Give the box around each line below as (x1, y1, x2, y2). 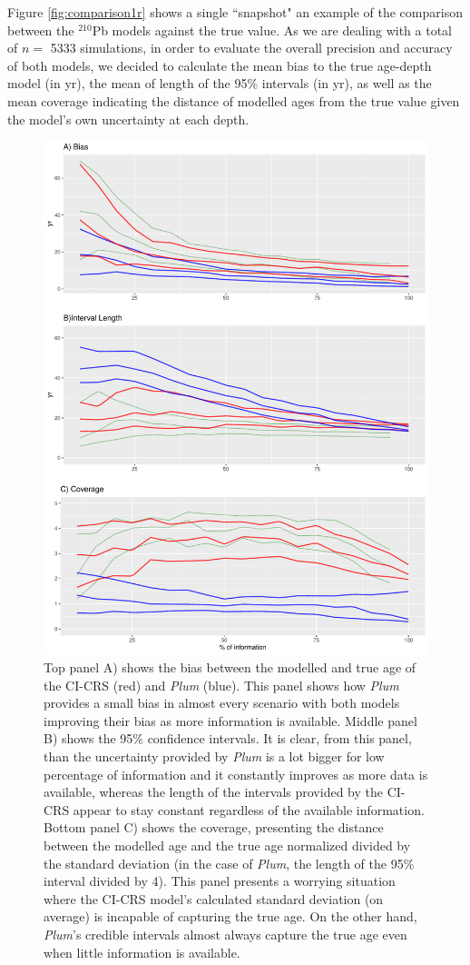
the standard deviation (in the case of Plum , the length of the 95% (44, 853, 415, 872)
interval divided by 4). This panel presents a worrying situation (44, 871, 396, 890)
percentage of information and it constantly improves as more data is (44, 764, 428, 783)
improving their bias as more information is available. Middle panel (44, 711, 417, 730)
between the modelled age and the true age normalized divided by (44, 836, 411, 855)
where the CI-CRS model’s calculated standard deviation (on (44, 889, 384, 908)
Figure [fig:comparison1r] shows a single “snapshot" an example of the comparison (7, 3, 463, 21)
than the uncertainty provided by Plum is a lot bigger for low (44, 747, 385, 766)
